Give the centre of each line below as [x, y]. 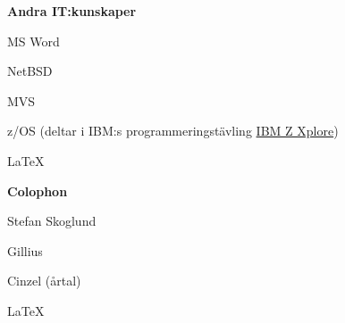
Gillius [25, 250]
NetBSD [30, 71]
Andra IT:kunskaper [72, 11]
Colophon [38, 190]
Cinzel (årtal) [44, 281]
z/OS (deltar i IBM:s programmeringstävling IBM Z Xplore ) [173, 131]
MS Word [34, 41]
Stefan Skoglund [52, 221]
